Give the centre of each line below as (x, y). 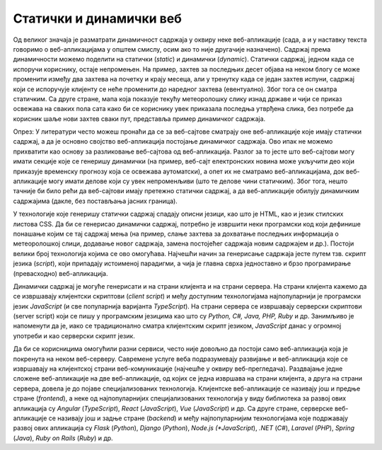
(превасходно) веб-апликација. (60, 273)
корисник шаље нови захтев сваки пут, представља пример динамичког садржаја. (139, 119)
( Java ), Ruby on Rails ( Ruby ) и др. (63, 438)
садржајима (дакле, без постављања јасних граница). (95, 201)
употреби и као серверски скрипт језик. (74, 335)
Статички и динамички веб (97, 18)
